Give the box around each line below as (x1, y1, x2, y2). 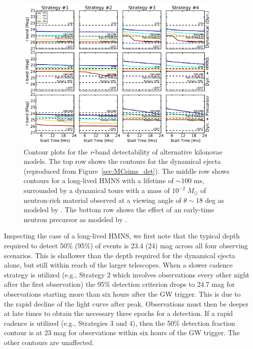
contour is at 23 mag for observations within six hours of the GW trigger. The (4, 327, 240, 338)
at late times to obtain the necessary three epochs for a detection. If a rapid (4, 308, 233, 318)
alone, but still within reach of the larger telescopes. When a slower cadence (4, 260, 233, 270)
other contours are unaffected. (4, 337, 94, 347)
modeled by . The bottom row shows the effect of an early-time (24, 204, 215, 215)
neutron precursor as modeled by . (24, 214, 127, 224)
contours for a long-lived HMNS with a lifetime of (24, 175, 174, 186)
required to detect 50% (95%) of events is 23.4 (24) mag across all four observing (4, 240, 248, 250)
